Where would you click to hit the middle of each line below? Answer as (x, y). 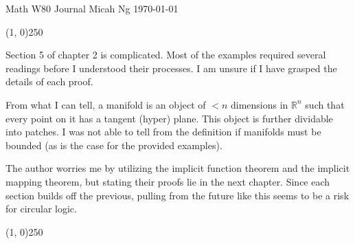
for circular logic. (41, 209)
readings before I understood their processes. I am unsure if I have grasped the (171, 68)
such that (325, 104)
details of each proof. (49, 81)
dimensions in (259, 104)
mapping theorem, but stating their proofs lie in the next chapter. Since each (168, 181)
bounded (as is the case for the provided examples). (114, 145)
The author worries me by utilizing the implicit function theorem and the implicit (178, 168)
